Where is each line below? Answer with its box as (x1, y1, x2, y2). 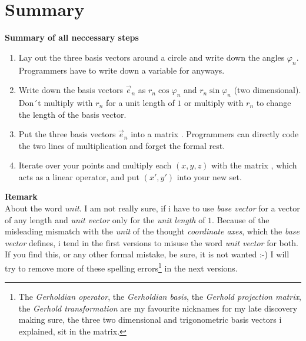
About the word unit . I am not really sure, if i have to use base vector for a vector (5, 202, 300, 214)
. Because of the (212, 213, 270, 226)
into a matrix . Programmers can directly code (131, 128, 299, 140)
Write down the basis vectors (18, 84, 124, 96)
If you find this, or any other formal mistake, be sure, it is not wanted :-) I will (5, 248, 290, 260)
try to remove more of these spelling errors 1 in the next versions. (5, 260, 238, 274)
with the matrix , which (211, 159, 297, 171)
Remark (5, 190, 38, 203)
